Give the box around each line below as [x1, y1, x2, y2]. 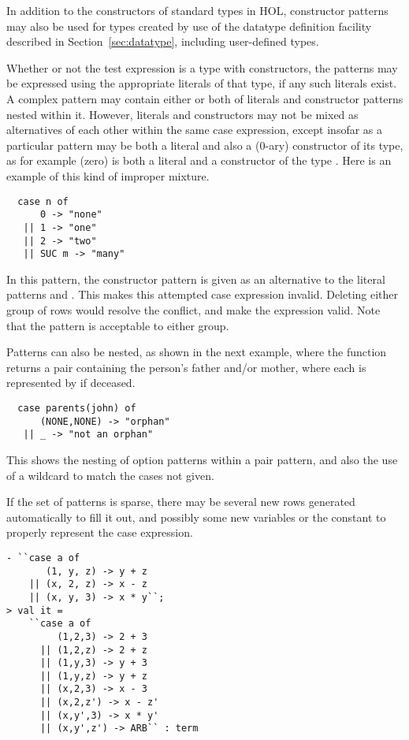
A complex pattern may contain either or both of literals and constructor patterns [6, 90, 403, 106]
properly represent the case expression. [6, 524, 193, 541]
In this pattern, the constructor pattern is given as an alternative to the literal [6, 270, 385, 287]
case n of [17, 195, 69, 207]
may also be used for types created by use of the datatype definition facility [6, 17, 372, 34]
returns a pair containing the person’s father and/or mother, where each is [6, 359, 366, 375]
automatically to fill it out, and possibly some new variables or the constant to [6, 508, 386, 525]
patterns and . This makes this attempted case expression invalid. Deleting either [6, 286, 399, 303]
